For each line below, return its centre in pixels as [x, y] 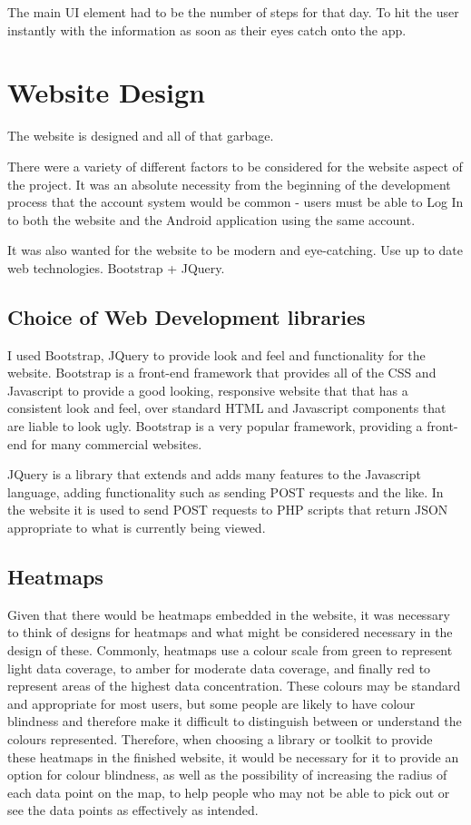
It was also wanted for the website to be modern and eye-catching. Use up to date [235, 250]
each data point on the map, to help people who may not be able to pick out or [229, 792]
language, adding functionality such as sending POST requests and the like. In [226, 491]
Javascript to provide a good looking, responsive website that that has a [208, 390]
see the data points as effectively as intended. [133, 810]
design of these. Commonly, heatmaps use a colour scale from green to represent [230, 650]
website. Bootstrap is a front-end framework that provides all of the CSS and [222, 373]
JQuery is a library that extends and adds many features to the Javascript [214, 474]
